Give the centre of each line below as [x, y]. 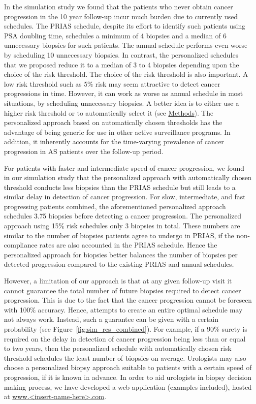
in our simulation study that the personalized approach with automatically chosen [128, 177]
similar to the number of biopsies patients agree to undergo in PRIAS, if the [119, 235]
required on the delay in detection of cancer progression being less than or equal [125, 338]
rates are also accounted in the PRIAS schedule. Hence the [128, 245]
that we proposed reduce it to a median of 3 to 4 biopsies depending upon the [122, 64]
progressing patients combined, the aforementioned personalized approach [115, 206]
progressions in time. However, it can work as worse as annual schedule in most [124, 93]
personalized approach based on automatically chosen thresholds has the [113, 122]
